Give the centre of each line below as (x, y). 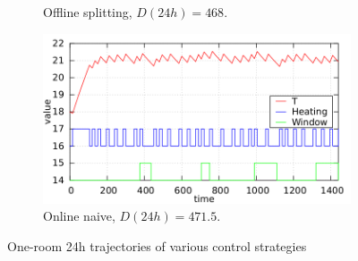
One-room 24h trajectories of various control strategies (157, 245)
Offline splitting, (88, 12)
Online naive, (79, 216)
